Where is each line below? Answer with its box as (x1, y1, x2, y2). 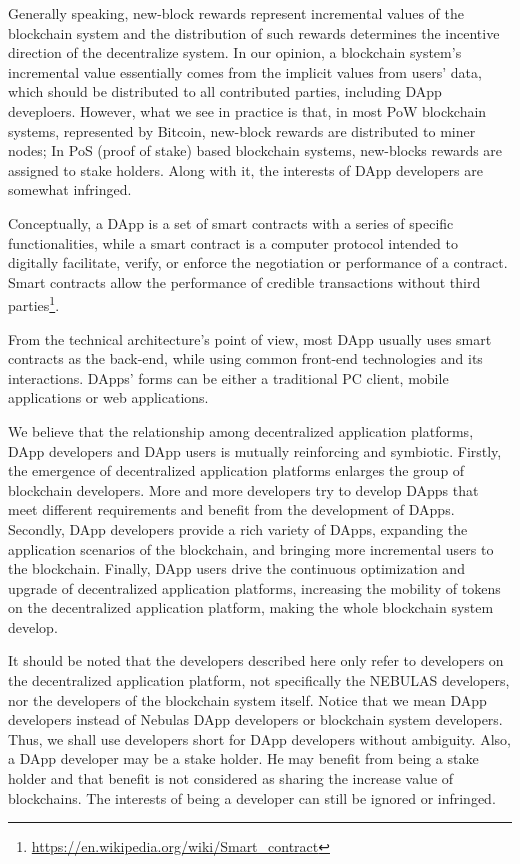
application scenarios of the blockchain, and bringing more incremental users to (8, 538, 494, 559)
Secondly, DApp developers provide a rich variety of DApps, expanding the (8, 518, 468, 539)
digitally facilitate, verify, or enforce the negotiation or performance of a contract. (8, 252, 508, 273)
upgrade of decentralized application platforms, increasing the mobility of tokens (8, 577, 501, 598)
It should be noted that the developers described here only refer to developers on (8, 650, 504, 671)
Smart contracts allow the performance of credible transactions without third (8, 271, 481, 292)
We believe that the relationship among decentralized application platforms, (8, 420, 474, 441)
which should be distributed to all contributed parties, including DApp (8, 81, 442, 102)
